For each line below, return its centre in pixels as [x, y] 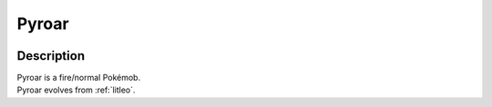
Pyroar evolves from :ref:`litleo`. [76, 90]
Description [51, 56]
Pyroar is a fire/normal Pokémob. [79, 78]
